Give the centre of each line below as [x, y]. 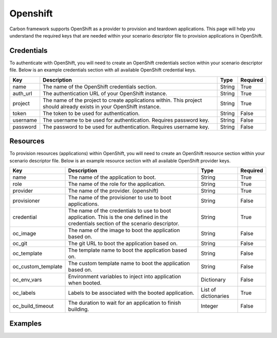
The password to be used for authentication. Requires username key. [126, 127]
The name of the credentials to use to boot [120, 211]
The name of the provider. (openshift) [113, 191]
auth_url [22, 93]
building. [78, 309]
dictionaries [215, 296]
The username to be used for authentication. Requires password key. [126, 120]
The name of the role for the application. [117, 184]
